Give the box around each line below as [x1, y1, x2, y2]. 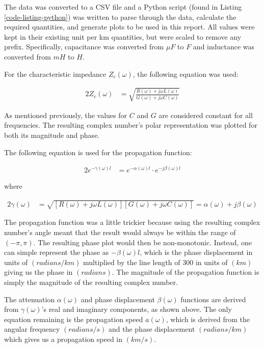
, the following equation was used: [133, 68, 239, 79]
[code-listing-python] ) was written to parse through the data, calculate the [4, 11, 236, 22]
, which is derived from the [166, 313, 250, 324]
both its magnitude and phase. [4, 129, 100, 140]
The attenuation [4, 294, 55, 304]
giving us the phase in [4, 267, 73, 277]
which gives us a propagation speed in [4, 333, 123, 344]
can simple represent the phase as [4, 247, 109, 257]
